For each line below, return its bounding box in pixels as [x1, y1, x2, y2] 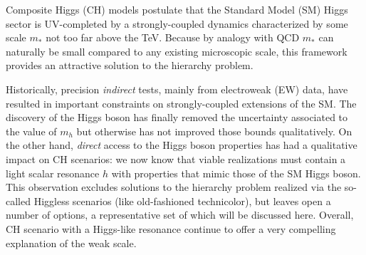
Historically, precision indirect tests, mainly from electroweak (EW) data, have [6, 81, 348, 96]
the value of [6, 123, 57, 138]
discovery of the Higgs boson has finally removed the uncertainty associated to [6, 110, 348, 125]
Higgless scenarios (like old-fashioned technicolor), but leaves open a [33, 193, 331, 208]
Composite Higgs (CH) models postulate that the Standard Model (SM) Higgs [6, 2, 348, 16]
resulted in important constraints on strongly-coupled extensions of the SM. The [6, 95, 357, 110]
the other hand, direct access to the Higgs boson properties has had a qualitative [6, 137, 357, 152]
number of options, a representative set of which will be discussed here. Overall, [6, 207, 354, 222]
